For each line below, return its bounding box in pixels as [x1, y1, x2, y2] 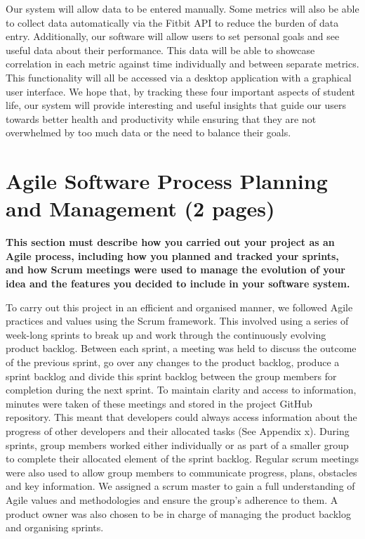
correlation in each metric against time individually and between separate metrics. [6, 56, 359, 71]
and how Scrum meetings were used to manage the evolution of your [6, 262, 346, 277]
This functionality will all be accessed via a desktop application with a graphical [6, 70, 352, 84]
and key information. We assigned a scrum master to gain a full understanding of [6, 479, 355, 493]
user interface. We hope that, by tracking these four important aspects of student [6, 84, 355, 98]
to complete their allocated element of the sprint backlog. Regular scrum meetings [6, 451, 359, 466]
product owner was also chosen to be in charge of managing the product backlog [6, 506, 351, 521]
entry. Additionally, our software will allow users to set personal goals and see [6, 29, 340, 44]
